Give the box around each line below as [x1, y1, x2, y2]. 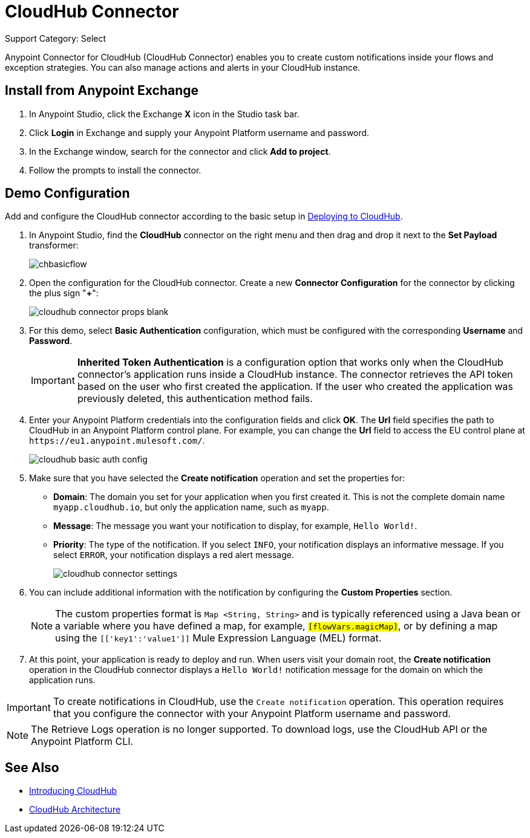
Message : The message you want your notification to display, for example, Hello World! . [53, 521, 417, 531]
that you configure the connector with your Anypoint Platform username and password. [53, 707, 451, 720]
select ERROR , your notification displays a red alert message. [53, 550, 294, 560]
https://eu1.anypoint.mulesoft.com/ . [29, 435, 205, 446]
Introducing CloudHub [29, 785, 117, 796]
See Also [5, 759, 59, 775]
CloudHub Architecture [29, 804, 121, 815]
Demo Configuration [5, 186, 130, 201]
